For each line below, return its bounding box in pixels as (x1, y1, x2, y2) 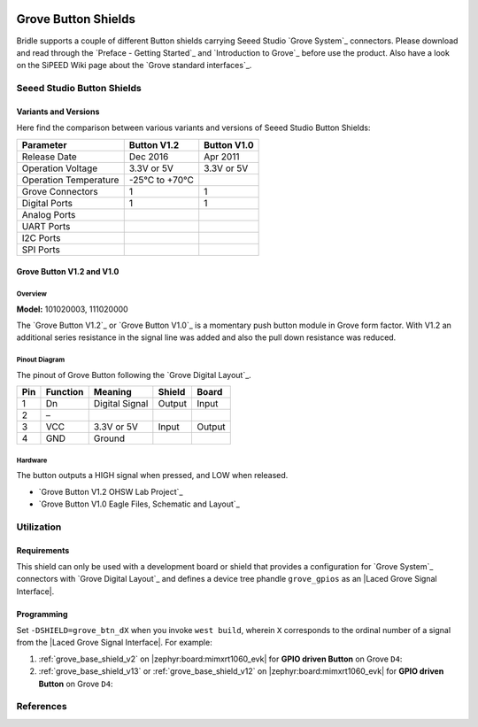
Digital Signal (93, 398, 149, 410)
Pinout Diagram (16, 355, 66, 365)
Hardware (16, 456, 48, 465)
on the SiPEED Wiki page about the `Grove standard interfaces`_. (16, 60, 252, 71)
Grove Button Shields (16, 12, 136, 27)
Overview (16, 290, 48, 298)
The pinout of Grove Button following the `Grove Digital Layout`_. (16, 369, 251, 380)
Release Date (21, 151, 77, 163)
